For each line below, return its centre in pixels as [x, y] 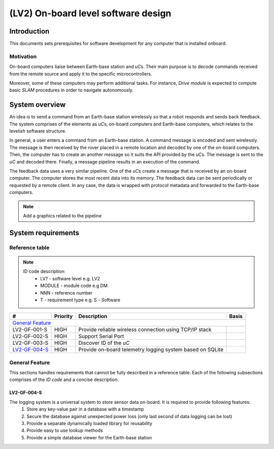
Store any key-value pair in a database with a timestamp [85, 409]
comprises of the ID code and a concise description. [64, 380]
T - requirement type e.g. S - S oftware [80, 300]
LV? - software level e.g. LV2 [70, 278]
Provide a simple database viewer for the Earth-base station [89, 437]
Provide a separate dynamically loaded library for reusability [89, 423]
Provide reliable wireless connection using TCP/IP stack [145, 330]
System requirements [44, 233]
